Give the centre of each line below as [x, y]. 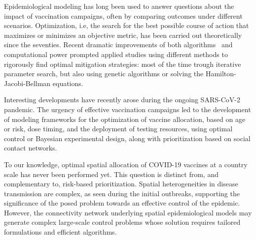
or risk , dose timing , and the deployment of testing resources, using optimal [118, 129]
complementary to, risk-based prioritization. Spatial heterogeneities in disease [121, 184]
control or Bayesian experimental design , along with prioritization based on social [127, 138]
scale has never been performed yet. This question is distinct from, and [111, 174]
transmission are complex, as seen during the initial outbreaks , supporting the [122, 193]
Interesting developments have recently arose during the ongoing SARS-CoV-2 [122, 100]
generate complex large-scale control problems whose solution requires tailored [122, 222]
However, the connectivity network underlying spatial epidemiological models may [128, 212]
